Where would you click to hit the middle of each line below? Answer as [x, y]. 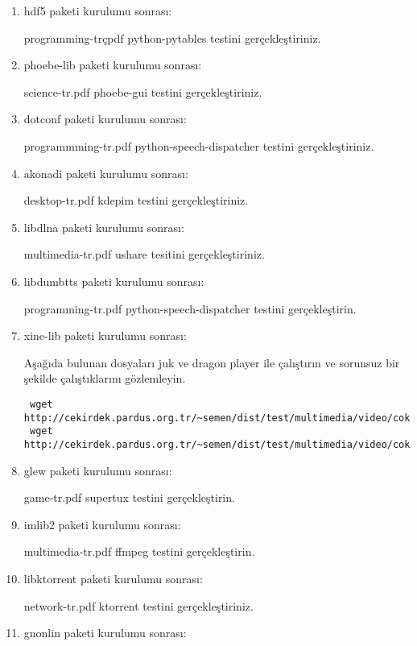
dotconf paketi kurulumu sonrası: [105, 119]
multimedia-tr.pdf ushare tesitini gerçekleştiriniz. [144, 254]
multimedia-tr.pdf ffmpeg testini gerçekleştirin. [139, 551]
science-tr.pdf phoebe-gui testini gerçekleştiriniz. [143, 91]
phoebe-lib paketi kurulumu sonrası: [113, 65]
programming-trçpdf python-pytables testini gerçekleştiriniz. [172, 37]
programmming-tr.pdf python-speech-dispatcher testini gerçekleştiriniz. [199, 145]
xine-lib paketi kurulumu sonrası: [105, 335]
